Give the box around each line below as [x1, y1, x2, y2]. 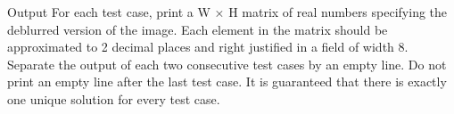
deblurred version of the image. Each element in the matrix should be [7, 20, 388, 38]
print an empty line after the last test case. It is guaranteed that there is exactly [7, 72, 447, 91]
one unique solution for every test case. [7, 89, 220, 108]
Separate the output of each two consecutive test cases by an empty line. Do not [7, 54, 447, 73]
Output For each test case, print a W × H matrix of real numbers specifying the [7, 3, 448, 20]
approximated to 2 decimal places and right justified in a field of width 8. [7, 37, 409, 56]
